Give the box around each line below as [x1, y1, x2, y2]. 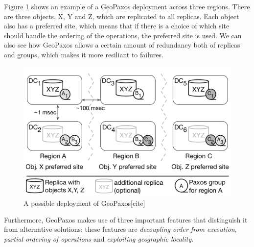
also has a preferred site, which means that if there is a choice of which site [4, 21, 230, 31]
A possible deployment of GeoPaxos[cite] [23, 198, 145, 208]
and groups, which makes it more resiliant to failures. [4, 49, 163, 59]
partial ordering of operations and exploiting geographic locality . [4, 233, 194, 244]
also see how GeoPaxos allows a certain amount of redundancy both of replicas [4, 40, 240, 50]
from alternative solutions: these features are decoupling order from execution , [4, 224, 237, 234]
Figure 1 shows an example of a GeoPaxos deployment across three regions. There [4, 1, 250, 11]
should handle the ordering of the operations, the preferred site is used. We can [4, 30, 242, 40]
